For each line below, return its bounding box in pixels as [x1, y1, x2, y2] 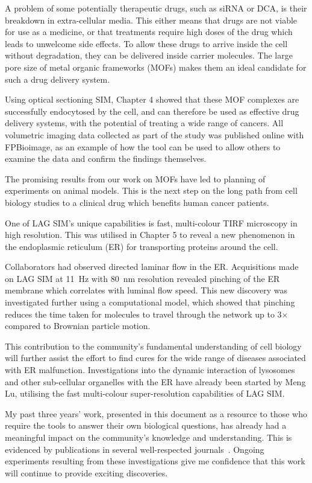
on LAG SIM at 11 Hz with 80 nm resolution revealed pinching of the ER [5, 272, 280, 284]
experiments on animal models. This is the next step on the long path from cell [5, 184, 298, 197]
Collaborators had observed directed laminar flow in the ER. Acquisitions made [5, 260, 299, 273]
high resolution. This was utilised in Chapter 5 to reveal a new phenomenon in [5, 228, 295, 241]
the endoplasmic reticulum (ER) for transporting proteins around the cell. [5, 240, 278, 252]
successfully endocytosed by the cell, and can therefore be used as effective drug [5, 104, 299, 117]
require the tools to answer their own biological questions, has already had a [5, 419, 287, 432]
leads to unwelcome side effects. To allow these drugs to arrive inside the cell [5, 37, 288, 50]
